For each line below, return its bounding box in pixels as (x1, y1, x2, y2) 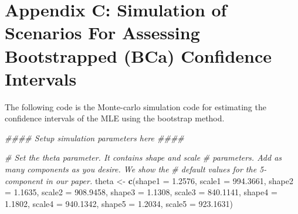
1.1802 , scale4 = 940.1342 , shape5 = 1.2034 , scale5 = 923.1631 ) (5, 197, 233, 209)
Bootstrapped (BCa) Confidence (5, 43, 272, 67)
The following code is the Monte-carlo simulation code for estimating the (5, 100, 266, 113)
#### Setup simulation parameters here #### (5, 131, 184, 144)
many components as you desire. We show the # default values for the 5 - (5, 163, 267, 175)
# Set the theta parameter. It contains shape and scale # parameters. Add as (5, 151, 282, 164)
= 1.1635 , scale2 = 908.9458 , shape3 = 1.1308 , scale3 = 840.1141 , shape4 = (5, 186, 277, 198)
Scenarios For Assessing (5, 21, 200, 45)
